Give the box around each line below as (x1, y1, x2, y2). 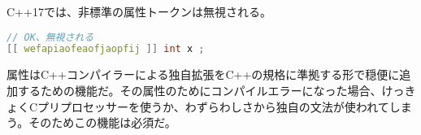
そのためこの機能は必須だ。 (28, 114, 176, 131)
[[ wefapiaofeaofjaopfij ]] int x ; (7, 43, 205, 55)
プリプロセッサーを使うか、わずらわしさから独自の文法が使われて (37, 98, 389, 115)
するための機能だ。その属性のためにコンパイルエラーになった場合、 (17, 81, 382, 98)
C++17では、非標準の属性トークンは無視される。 (7, 3, 271, 20)
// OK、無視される (7, 31, 94, 43)
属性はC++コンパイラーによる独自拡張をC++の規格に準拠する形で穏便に (7, 66, 400, 83)
